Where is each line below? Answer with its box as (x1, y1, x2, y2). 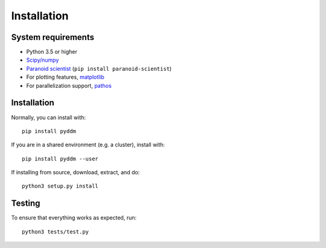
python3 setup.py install (22, 183, 99, 190)
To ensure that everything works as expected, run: (11, 214, 137, 221)
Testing (11, 198, 40, 209)
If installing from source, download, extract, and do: (11, 169, 140, 176)
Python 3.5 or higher (26, 48, 78, 56)
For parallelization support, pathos (26, 82, 112, 89)
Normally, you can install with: (11, 114, 86, 121)
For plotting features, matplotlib (26, 73, 105, 81)
